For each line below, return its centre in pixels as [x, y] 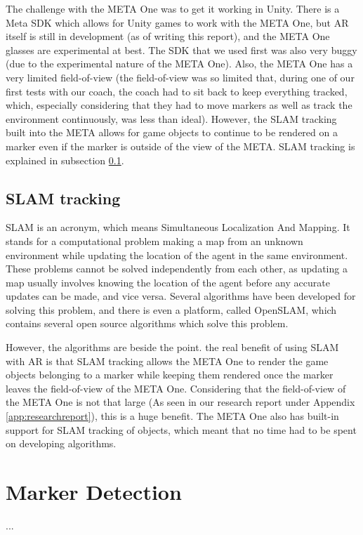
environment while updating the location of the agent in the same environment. [177, 255]
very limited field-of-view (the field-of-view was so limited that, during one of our [180, 77]
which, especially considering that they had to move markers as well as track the [179, 105]
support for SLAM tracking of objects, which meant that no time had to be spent [181, 429]
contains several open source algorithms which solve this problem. [147, 323]
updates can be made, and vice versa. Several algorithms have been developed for [181, 296]
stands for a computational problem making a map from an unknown [154, 240]
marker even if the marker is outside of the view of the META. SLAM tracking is [180, 146]
